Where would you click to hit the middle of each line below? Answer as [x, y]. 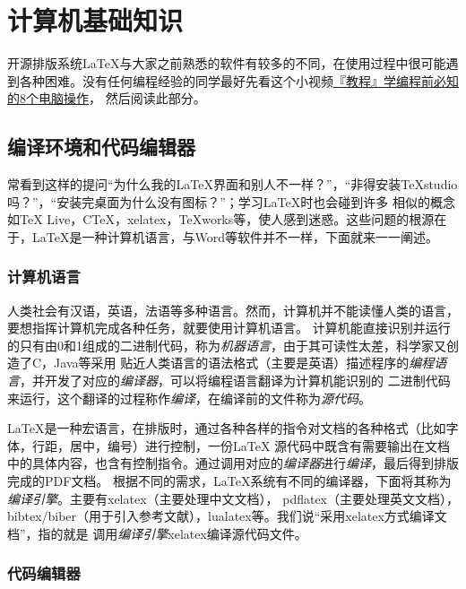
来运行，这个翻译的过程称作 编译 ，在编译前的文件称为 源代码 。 [189, 398]
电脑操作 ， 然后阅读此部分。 [122, 98]
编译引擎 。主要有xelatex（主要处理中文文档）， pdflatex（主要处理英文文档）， [233, 498]
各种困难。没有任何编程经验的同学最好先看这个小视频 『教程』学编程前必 [233, 80]
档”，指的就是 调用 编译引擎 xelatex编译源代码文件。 [157, 533]
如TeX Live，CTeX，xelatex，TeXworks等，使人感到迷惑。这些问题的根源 [221, 219]
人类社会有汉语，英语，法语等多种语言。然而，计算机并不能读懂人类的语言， [233, 310]
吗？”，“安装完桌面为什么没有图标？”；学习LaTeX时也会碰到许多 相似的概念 [231, 201]
